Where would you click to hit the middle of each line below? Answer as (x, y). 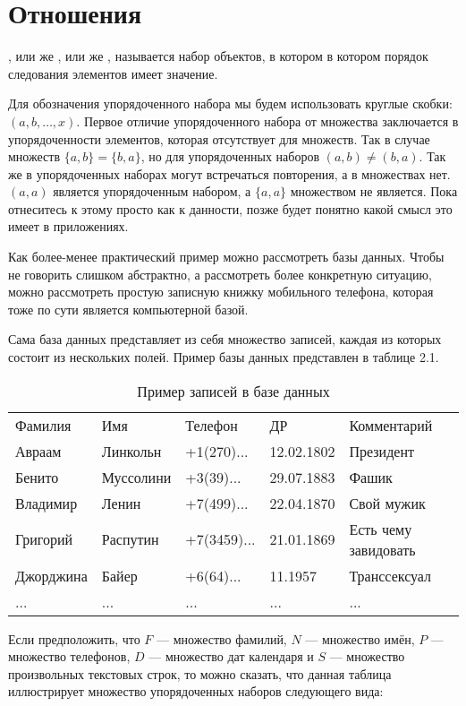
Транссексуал (390, 575)
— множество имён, (360, 638)
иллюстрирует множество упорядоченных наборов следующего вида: (196, 691)
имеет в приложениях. (68, 226)
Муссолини (136, 477)
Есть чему (381, 529)
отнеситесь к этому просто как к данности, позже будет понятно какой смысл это (230, 208)
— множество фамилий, (222, 638)
